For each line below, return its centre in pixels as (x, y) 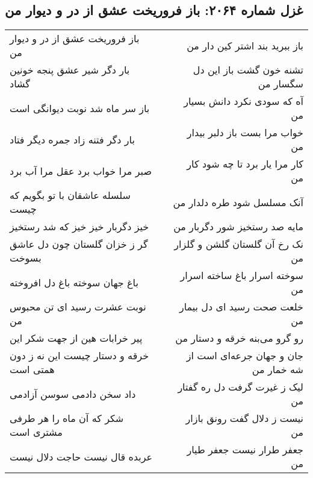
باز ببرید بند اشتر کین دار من (245, 45)
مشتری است (36, 432)
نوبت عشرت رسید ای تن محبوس (78, 307)
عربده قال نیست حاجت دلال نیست (81, 456)
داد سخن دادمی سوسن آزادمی (73, 394)
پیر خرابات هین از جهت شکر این (76, 338)
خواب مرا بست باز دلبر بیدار (245, 133)
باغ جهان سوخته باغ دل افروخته (74, 282)
